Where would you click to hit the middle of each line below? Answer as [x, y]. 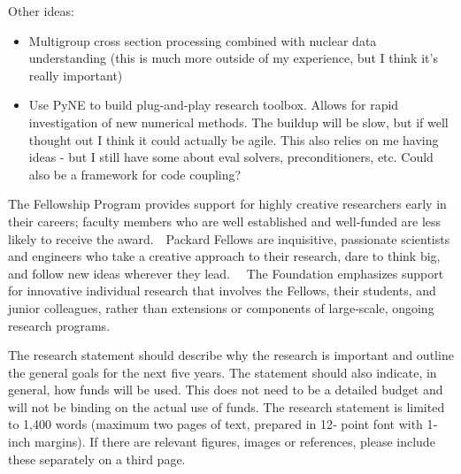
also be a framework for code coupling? [135, 174]
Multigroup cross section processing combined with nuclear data [203, 40]
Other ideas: [41, 11]
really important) [76, 75]
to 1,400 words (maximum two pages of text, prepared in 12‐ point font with [215, 424]
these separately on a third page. [97, 459]
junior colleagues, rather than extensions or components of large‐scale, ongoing [221, 307]
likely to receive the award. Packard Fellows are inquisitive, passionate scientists [229, 238]
